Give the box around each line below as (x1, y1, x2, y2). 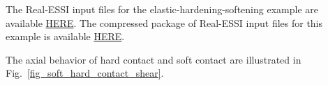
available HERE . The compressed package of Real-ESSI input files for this (6, 15, 323, 30)
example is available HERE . (6, 29, 125, 44)
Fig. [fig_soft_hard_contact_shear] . (6, 66, 164, 80)
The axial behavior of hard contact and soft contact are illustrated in (6, 52, 301, 66)
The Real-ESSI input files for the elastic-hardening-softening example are (6, 2, 318, 16)
